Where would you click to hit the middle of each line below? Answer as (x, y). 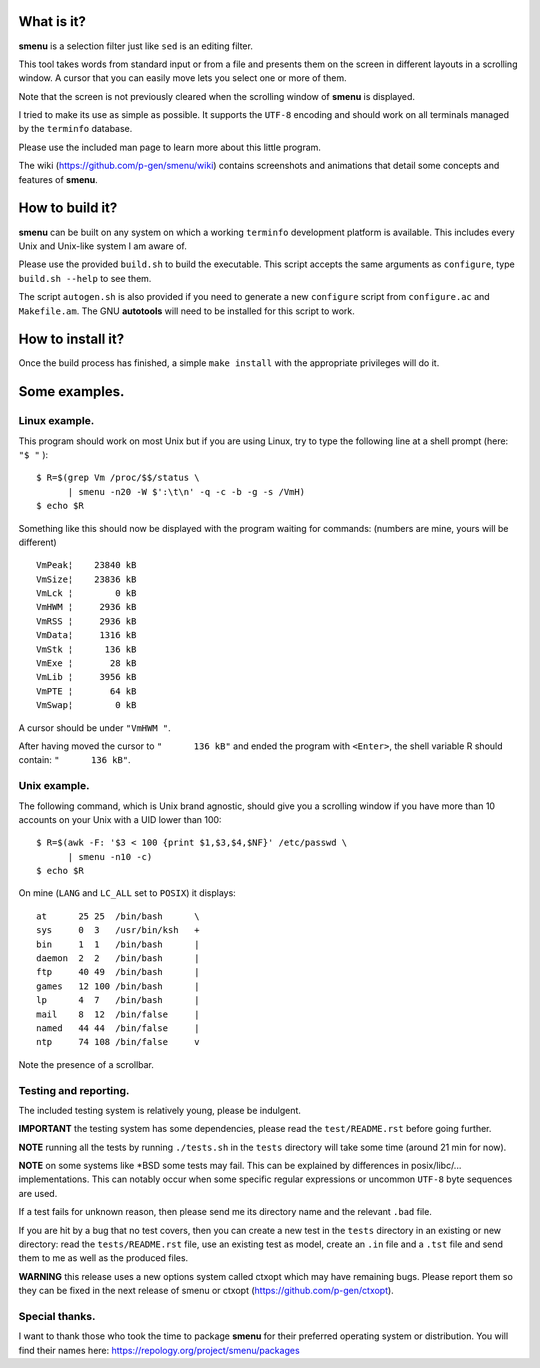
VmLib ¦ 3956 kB (86, 677)
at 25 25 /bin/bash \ (118, 916)
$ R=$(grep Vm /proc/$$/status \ (118, 478)
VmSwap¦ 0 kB (86, 705)
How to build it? (68, 208)
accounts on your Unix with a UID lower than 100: (120, 819)
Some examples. (71, 391)
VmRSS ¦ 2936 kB (86, 621)
